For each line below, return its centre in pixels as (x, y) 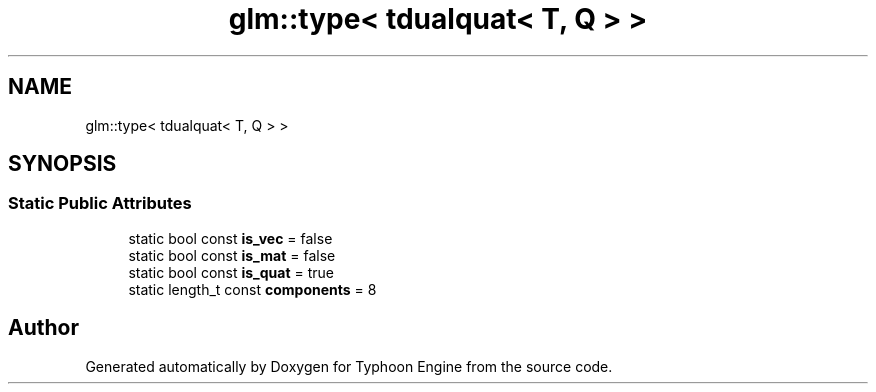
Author (43, 328)
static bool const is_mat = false (232, 255)
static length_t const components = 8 (252, 289)
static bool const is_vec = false (230, 238)
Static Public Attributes (100, 203)
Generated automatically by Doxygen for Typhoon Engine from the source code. (349, 366)
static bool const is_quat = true (231, 272)
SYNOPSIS (62, 164)
